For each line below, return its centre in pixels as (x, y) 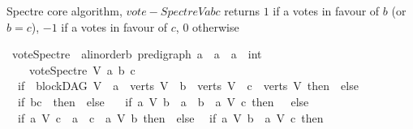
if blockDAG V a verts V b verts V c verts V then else (188, 86)
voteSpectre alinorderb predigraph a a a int (137, 54)
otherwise (216, 26)
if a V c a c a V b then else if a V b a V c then (170, 117)
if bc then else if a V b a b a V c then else (163, 101)
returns (242, 11)
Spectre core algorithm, (65, 11)
